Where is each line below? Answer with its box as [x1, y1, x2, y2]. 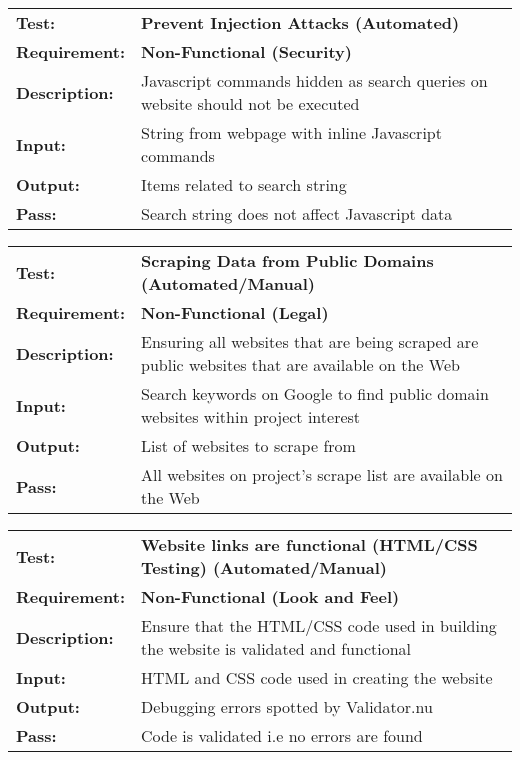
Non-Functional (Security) [141, 40, 352, 63]
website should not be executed [141, 92, 360, 115]
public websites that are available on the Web [141, 353, 460, 376]
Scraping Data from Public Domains [141, 249, 434, 272]
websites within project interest [141, 405, 361, 428]
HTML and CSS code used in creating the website [141, 666, 493, 689]
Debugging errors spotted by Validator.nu [141, 695, 433, 718]
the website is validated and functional [141, 637, 411, 660]
